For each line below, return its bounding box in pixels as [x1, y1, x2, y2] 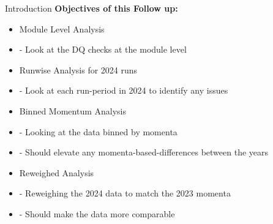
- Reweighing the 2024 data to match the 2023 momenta [19, 187, 231, 200]
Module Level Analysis [19, 22, 105, 35]
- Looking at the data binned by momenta [19, 125, 178, 138]
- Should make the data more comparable [19, 207, 175, 220]
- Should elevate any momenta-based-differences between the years [19, 146, 269, 159]
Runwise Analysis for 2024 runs [19, 63, 138, 76]
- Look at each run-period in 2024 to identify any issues [19, 84, 228, 97]
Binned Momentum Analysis [19, 104, 126, 117]
